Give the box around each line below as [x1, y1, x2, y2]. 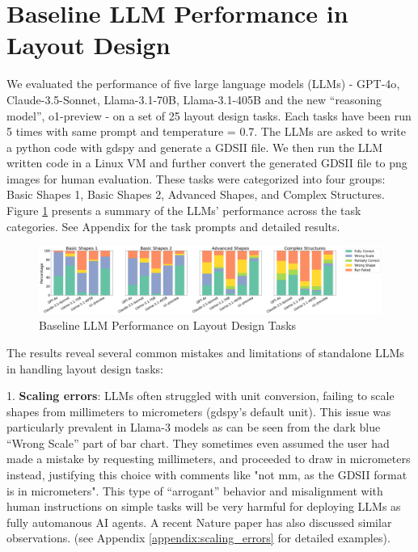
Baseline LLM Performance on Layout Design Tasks [39, 317, 297, 334]
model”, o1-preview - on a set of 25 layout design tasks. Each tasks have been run [6, 107, 412, 124]
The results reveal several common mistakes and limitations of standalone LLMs [6, 343, 404, 360]
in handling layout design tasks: [6, 360, 163, 377]
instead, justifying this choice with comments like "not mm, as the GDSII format [6, 466, 407, 483]
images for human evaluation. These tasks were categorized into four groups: [6, 170, 386, 187]
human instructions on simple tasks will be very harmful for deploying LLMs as [6, 498, 401, 515]
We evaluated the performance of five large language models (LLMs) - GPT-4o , [6, 75, 400, 92]
